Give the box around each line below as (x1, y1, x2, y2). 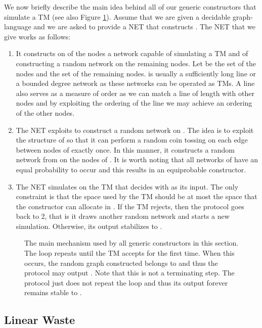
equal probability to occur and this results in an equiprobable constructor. (16, 164, 246, 174)
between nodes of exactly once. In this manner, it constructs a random (16, 144, 235, 155)
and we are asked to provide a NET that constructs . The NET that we (33, 21, 255, 32)
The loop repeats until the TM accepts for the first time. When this (24, 248, 235, 258)
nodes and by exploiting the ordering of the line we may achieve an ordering (16, 98, 252, 108)
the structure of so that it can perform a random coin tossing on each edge (16, 134, 248, 145)
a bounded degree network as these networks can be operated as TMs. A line (16, 78, 255, 88)
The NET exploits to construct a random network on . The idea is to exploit (16, 124, 254, 135)
